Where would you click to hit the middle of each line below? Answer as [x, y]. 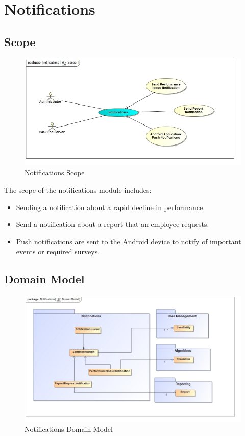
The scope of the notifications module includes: [78, 189]
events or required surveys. [58, 251]
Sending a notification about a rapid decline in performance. [111, 207]
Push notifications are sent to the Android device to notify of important [129, 241]
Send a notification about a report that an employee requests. [113, 224]
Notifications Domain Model [69, 429]
